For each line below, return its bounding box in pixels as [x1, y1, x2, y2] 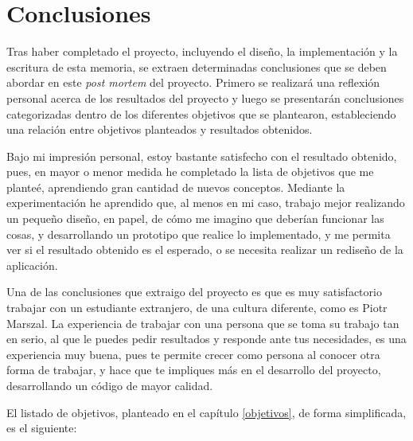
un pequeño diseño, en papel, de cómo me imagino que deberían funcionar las [6, 210, 384, 227]
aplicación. [6, 256, 58, 273]
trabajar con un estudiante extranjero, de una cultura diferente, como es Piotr [6, 299, 388, 316]
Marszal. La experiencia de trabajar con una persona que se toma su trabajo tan [6, 314, 399, 331]
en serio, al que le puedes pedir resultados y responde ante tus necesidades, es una [6, 330, 407, 347]
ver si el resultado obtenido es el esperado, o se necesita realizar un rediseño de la [6, 241, 403, 258]
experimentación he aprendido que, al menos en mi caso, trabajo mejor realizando [6, 194, 405, 211]
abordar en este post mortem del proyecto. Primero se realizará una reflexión [6, 74, 380, 91]
